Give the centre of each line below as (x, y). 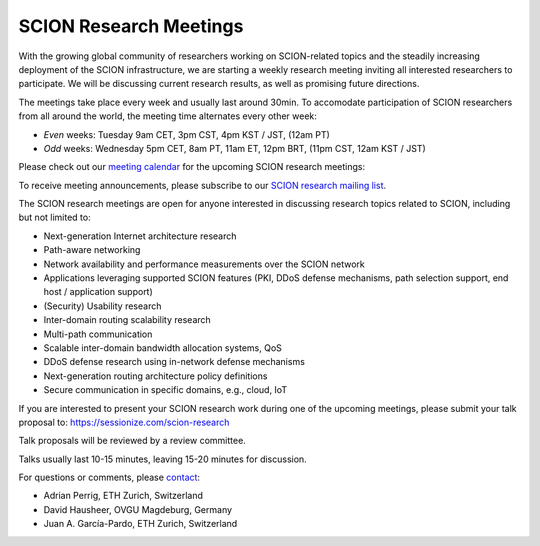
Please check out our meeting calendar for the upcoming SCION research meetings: (191, 167)
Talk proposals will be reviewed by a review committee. (132, 441)
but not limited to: (54, 217)
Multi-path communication (98, 334)
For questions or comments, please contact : (109, 477)
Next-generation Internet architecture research (140, 236)
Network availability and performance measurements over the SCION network (204, 264)
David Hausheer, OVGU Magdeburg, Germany (138, 509)
